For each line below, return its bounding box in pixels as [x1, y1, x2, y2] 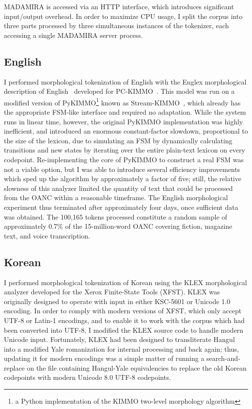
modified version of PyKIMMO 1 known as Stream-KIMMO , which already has [4, 96, 241, 107]
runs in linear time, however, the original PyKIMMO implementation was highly [4, 116, 243, 126]
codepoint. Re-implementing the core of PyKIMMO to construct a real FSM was [4, 154, 244, 164]
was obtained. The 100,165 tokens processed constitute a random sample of [4, 211, 227, 222]
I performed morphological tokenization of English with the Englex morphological [4, 76, 247, 86]
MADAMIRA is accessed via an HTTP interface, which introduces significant [4, 1, 234, 11]
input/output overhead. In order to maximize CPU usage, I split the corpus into [4, 11, 243, 21]
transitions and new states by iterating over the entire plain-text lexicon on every [4, 145, 245, 155]
